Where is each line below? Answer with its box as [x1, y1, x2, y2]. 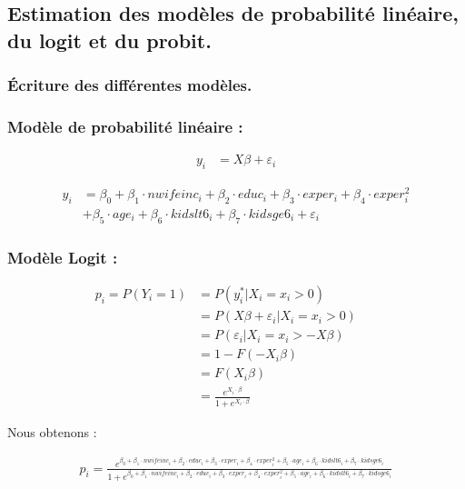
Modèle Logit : [7, 245, 118, 268]
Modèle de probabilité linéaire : [7, 115, 243, 137]
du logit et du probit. [7, 25, 212, 54]
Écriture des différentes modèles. [7, 74, 252, 96]
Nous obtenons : [7, 423, 97, 442]
